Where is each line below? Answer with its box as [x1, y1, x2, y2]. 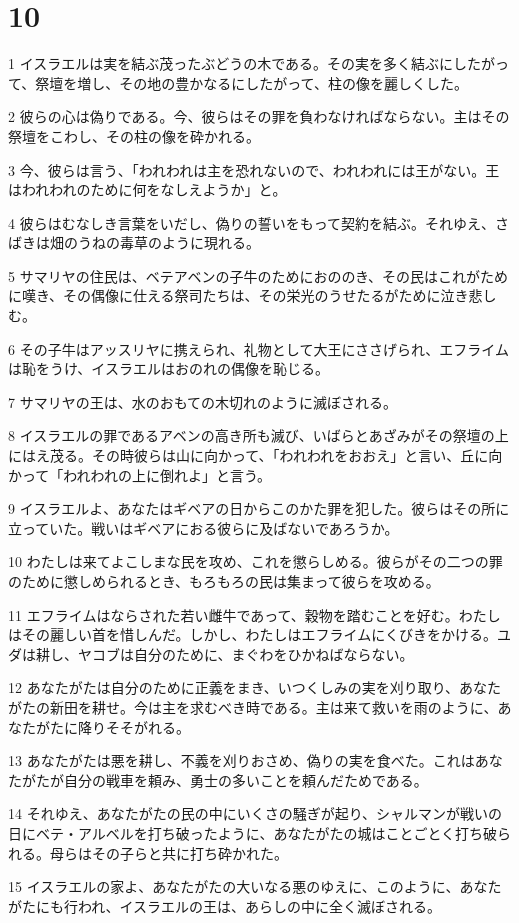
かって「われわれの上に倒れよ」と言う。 [8, 464, 272, 485]
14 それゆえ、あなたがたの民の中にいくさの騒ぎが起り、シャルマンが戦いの [8, 803, 503, 824]
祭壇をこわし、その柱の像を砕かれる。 [8, 125, 260, 146]
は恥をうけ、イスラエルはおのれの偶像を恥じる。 [8, 358, 329, 379]
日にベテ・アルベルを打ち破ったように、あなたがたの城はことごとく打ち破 [8, 822, 498, 843]
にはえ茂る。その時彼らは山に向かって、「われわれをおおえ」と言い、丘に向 [8, 445, 503, 466]
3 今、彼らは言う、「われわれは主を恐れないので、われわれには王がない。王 [8, 159, 500, 180]
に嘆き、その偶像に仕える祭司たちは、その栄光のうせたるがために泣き [8, 285, 469, 306]
